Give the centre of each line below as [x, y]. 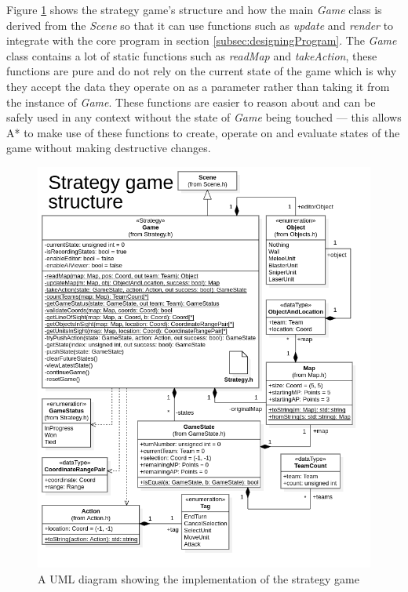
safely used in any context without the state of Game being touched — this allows [204, 117]
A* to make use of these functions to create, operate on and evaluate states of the [203, 132]
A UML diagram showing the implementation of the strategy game [199, 578]
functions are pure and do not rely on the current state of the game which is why [202, 71]
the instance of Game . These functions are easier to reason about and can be [191, 102]
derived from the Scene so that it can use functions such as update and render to [200, 25]
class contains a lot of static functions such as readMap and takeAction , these [192, 55]
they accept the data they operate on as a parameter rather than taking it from [198, 86]
